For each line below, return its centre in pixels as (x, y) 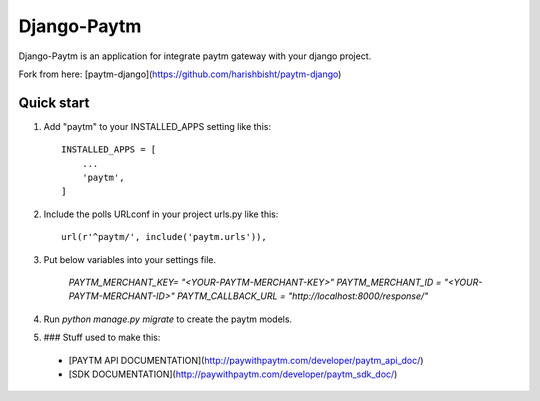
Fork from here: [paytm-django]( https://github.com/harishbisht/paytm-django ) (180, 74)
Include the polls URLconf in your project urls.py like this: (161, 214)
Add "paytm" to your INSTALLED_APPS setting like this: (157, 126)
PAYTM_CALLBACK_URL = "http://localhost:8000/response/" (302, 296)
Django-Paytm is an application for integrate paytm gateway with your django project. (195, 56)
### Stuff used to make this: (102, 337)
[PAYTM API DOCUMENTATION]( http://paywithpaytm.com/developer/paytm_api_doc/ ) (246, 360)
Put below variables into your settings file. (130, 259)
